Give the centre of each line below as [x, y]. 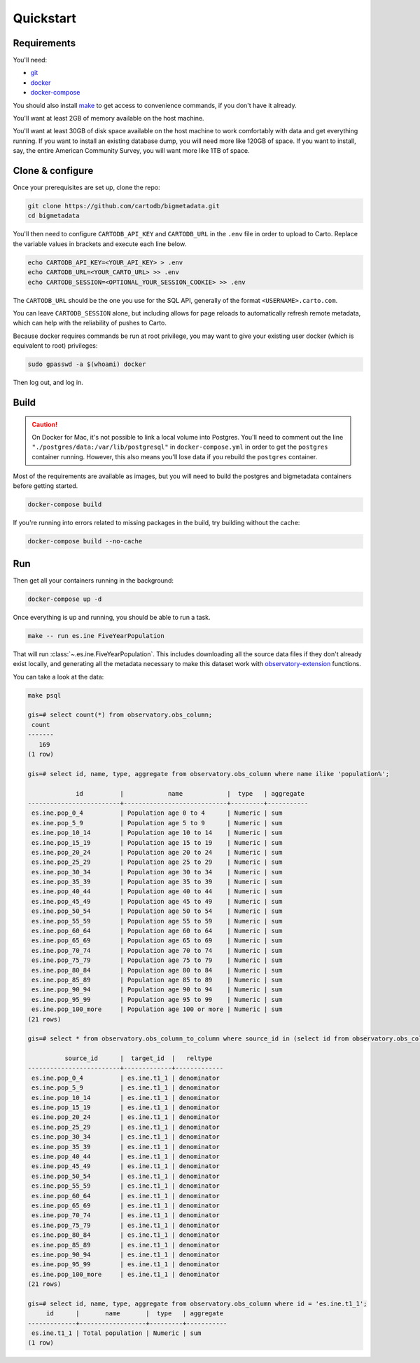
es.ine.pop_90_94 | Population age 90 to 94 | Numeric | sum [157, 990]
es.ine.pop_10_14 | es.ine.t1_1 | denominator [126, 1098]
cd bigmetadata [54, 216]
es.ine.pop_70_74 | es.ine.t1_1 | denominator [126, 1215]
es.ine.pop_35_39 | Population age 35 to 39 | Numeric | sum [157, 882]
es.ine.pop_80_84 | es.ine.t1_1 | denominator [126, 1235]
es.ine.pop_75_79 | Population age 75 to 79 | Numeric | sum [157, 960]
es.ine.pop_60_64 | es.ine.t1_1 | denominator [126, 1196]
